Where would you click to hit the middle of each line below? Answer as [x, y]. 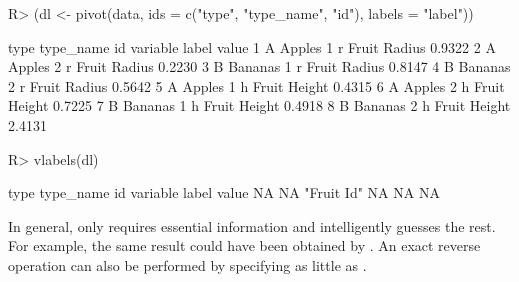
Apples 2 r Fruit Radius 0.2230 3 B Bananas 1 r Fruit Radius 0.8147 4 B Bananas [259, 66]
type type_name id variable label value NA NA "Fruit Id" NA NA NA [224, 192]
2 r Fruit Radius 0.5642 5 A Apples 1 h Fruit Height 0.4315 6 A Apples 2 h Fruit [256, 85]
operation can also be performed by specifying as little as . [187, 264]
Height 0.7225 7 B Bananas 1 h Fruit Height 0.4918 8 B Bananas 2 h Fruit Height [259, 105]
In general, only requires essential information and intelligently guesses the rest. [252, 225]
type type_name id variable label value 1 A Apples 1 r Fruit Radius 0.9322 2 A [252, 46]
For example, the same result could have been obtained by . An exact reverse [244, 245]
